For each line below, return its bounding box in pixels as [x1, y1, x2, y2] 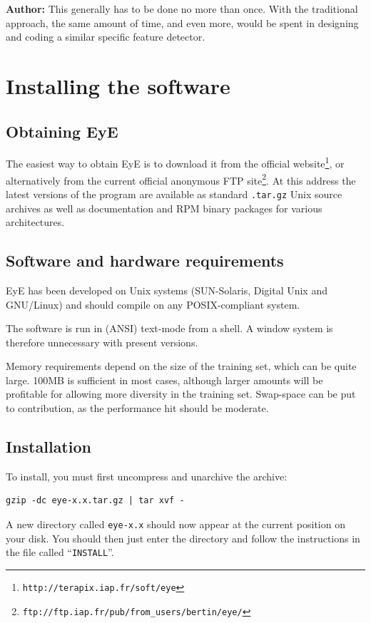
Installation [6, 436, 91, 458]
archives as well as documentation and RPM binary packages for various [6, 200, 322, 215]
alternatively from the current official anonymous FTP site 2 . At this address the [6, 170, 356, 187]
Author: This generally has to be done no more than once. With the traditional [6, 1, 358, 16]
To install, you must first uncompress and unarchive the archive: [6, 468, 288, 483]
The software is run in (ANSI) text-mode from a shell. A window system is [6, 321, 333, 336]
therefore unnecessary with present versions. [6, 334, 198, 349]
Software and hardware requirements [6, 249, 284, 272]
